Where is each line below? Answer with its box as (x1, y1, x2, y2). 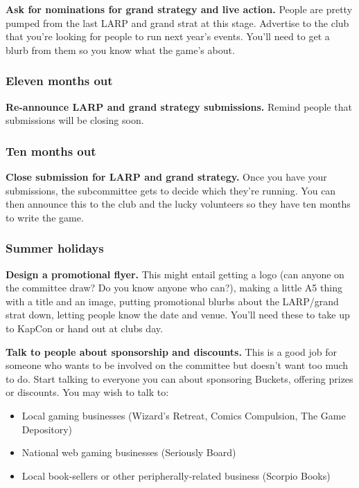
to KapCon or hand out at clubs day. (6, 320, 163, 335)
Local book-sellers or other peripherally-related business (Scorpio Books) (21, 468, 331, 482)
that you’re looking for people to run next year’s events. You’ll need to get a (6, 29, 330, 44)
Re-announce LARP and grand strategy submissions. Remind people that (6, 99, 352, 114)
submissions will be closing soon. (6, 113, 144, 127)
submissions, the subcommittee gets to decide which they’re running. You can (6, 183, 336, 197)
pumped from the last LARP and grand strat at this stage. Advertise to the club (6, 15, 349, 30)
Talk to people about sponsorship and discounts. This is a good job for (6, 344, 338, 359)
